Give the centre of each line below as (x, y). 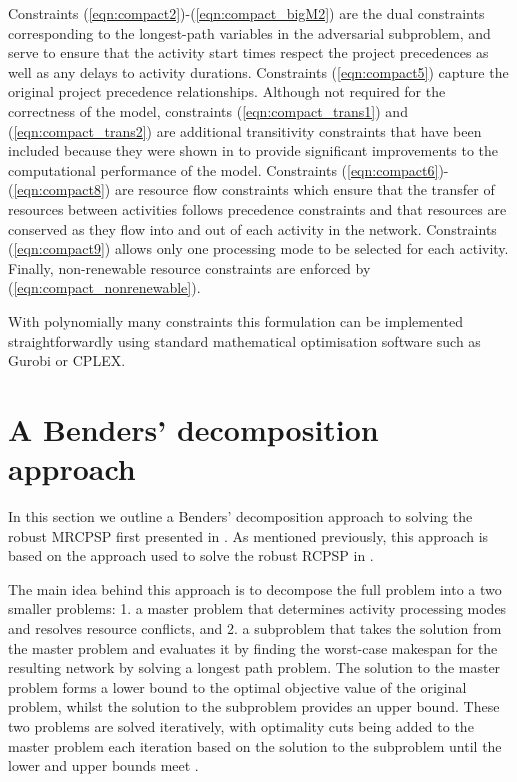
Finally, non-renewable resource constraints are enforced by (189, 267)
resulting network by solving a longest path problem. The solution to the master (254, 667)
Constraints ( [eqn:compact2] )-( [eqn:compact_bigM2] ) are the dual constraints (246, 13)
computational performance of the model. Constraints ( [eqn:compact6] (223, 169)
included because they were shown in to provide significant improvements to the (253, 150)
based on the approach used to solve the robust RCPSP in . (191, 555)
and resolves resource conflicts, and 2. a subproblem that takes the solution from (255, 627)
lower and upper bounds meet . (103, 765)
